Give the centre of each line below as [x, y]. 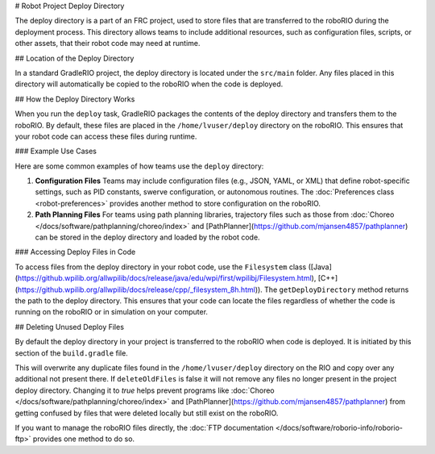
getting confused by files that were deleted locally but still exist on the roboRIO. [147, 413]
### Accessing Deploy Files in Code [75, 252]
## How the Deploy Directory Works [75, 99]
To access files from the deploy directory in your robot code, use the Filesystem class [161, 267]
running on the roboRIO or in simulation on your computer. [112, 312]
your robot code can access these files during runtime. [106, 136]
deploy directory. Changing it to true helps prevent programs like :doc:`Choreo [145, 390]
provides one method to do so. [84, 439]
